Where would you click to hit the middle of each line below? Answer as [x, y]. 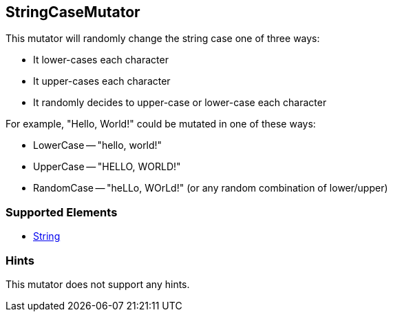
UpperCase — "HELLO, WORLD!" [107, 167]
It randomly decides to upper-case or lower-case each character [180, 103]
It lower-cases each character [101, 60]
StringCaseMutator [73, 12]
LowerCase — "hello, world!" [98, 145]
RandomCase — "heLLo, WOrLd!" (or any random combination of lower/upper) [211, 188]
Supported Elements [62, 212]
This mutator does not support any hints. [98, 284]
